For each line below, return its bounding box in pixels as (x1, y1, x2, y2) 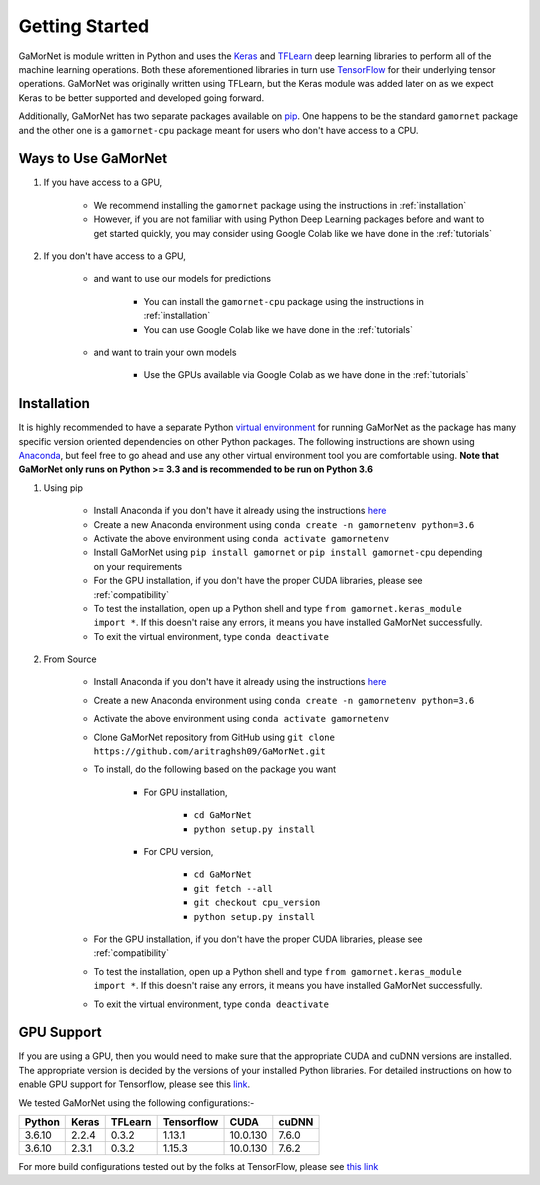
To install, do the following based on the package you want (93, 763, 337, 775)
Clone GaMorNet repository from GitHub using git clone (93, 731, 335, 743)
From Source (43, 653, 97, 665)
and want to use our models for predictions (93, 273, 272, 285)
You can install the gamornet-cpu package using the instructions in (143, 295, 424, 307)
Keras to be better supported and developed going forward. (18, 91, 265, 104)
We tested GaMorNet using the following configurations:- (18, 1096, 255, 1109)
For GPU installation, (143, 786, 228, 798)
